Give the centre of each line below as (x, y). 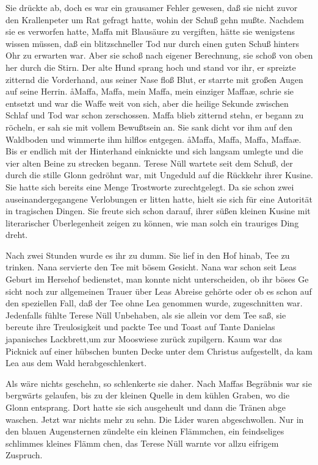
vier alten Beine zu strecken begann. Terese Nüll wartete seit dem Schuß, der (149, 163)
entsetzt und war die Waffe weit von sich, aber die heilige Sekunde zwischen (147, 103)
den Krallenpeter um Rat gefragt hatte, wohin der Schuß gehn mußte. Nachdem (155, 19)
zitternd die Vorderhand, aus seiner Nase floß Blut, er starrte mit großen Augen (154, 79)
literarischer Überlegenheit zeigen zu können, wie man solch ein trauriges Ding (152, 222)
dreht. (17, 235)
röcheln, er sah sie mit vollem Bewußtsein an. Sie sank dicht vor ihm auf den (149, 127)
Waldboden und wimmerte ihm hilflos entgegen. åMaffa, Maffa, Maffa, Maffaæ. (154, 139)
